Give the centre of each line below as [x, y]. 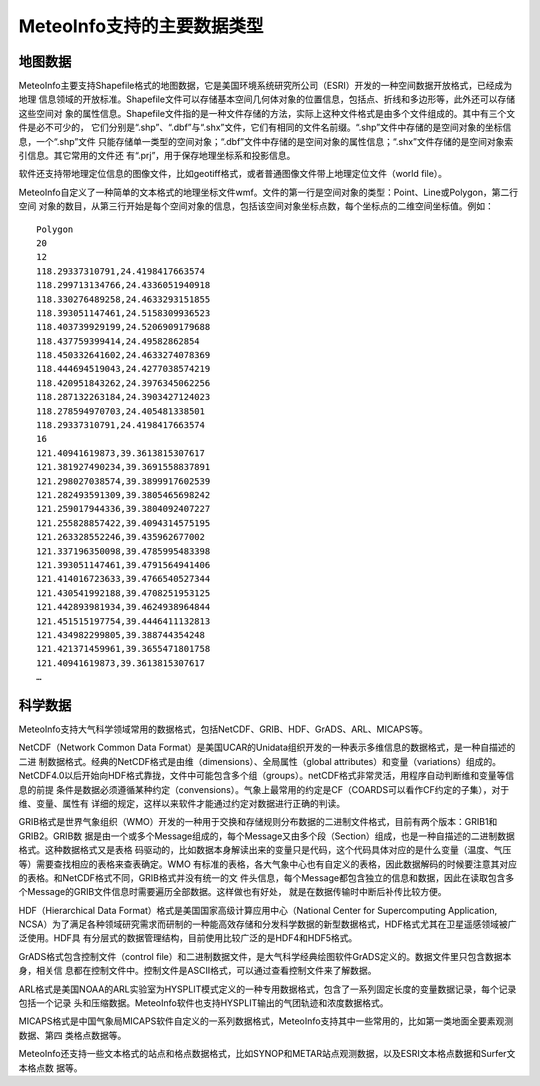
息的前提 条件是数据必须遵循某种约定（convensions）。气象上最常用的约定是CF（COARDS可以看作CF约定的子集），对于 [264, 789]
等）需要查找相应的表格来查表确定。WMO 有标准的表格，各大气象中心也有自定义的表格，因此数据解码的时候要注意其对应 [268, 864]
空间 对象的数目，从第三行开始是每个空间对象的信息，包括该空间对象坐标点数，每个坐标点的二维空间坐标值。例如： [256, 206]
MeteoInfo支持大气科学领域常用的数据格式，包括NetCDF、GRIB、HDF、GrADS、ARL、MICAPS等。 [223, 729]
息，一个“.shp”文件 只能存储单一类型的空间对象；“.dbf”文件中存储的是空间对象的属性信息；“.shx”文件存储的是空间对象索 [266, 141]
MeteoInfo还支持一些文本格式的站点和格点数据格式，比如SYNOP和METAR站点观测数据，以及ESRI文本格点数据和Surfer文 [267, 1054]
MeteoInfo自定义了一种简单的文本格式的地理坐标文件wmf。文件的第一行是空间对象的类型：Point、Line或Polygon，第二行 [268, 192]
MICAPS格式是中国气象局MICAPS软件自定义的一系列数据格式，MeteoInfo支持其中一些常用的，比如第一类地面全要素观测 [266, 1021]
